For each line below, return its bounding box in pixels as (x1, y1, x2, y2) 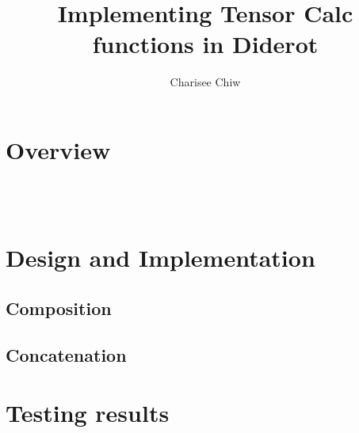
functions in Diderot (92, 28, 319, 60)
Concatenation (6, 342, 127, 367)
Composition (6, 295, 112, 320)
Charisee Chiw (170, 74, 241, 90)
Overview (6, 133, 111, 165)
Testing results (6, 397, 170, 429)
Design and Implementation (6, 241, 315, 274)
